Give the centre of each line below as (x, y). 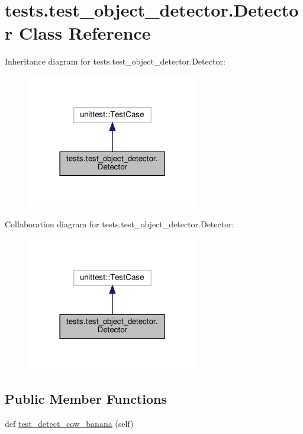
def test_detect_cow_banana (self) (69, 424)
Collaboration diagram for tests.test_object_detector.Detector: (120, 224)
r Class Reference (78, 33)
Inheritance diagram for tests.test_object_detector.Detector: (115, 61)
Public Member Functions (86, 399)
